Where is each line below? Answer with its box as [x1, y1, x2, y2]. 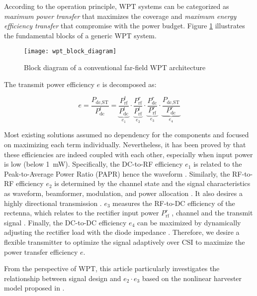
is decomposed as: [102, 79, 157, 89]
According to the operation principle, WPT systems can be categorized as [4, 1, 229, 11]
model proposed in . [4, 283, 65, 293]
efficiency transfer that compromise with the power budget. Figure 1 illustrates [4, 20, 245, 31]
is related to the [193, 159, 242, 169]
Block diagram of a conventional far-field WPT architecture [24, 62, 206, 73]
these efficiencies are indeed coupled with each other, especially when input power [4, 149, 253, 159]
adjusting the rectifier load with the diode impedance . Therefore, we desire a [4, 227, 240, 237]
